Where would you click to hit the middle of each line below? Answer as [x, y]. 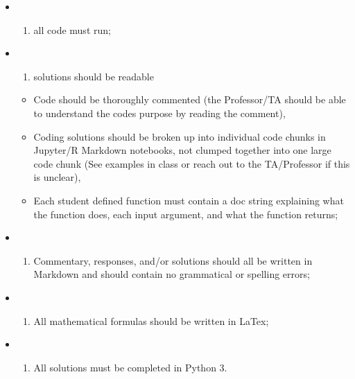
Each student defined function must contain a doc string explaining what [189, 200]
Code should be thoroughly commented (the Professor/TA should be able [190, 99]
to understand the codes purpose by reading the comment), [159, 113]
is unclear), [57, 177]
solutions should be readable [94, 76]
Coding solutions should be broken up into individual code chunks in [180, 136]
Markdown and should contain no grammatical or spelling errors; [172, 274]
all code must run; [72, 29]
